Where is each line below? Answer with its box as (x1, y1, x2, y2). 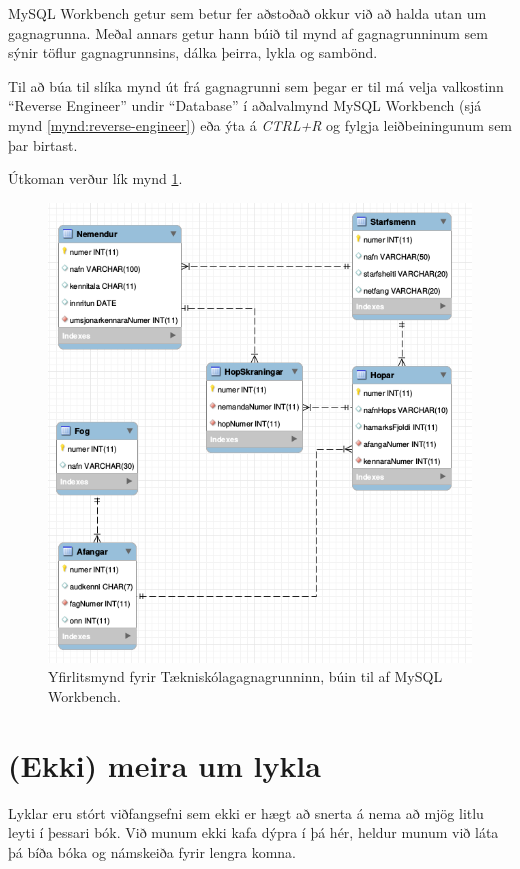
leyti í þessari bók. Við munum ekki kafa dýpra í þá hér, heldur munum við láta (8, 822, 499, 843)
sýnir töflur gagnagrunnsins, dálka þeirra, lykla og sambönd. (8, 42, 378, 63)
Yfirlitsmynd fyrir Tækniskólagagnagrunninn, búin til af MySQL (48, 666, 443, 687)
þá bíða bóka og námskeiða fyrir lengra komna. (8, 841, 296, 862)
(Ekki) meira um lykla (8, 744, 321, 785)
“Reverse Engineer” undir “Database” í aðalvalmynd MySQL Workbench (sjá (8, 95, 482, 116)
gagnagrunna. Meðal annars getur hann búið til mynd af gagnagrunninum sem (8, 22, 488, 43)
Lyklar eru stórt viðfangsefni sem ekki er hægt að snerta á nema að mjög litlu (8, 802, 484, 823)
